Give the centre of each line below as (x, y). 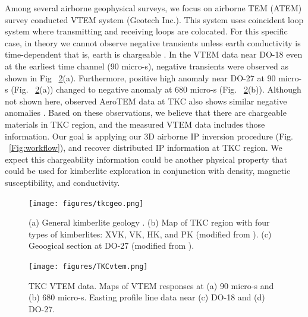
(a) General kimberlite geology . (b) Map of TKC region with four (149, 222)
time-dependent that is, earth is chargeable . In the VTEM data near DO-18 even (154, 54)
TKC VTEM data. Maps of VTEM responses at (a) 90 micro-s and (151, 285)
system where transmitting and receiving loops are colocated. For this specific (146, 31)
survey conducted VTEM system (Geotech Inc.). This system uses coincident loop (154, 19)
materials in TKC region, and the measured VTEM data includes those (135, 124)
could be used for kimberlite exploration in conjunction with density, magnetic (148, 171)
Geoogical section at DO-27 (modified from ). (111, 245)
